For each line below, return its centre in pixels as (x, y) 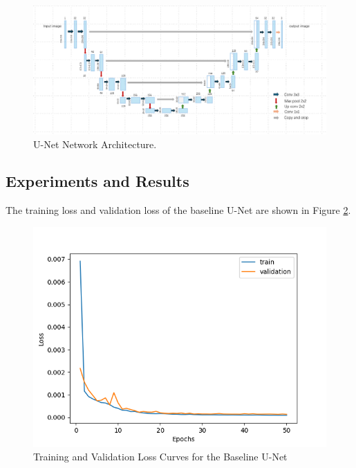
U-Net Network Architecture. (95, 144)
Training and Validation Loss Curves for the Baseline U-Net (160, 457)
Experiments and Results (97, 181)
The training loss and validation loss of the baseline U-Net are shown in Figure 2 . (178, 210)
